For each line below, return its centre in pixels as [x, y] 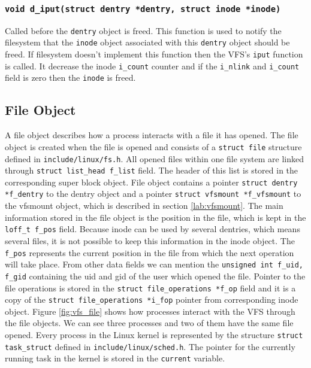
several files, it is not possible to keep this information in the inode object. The [150, 240]
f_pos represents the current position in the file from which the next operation [150, 252]
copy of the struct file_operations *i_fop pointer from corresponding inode [152, 299]
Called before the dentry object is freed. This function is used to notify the [143, 30]
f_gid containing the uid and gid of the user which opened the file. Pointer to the [155, 276]
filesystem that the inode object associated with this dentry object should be [147, 42]
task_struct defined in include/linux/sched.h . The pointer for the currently [150, 346]
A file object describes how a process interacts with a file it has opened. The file [152, 135]
